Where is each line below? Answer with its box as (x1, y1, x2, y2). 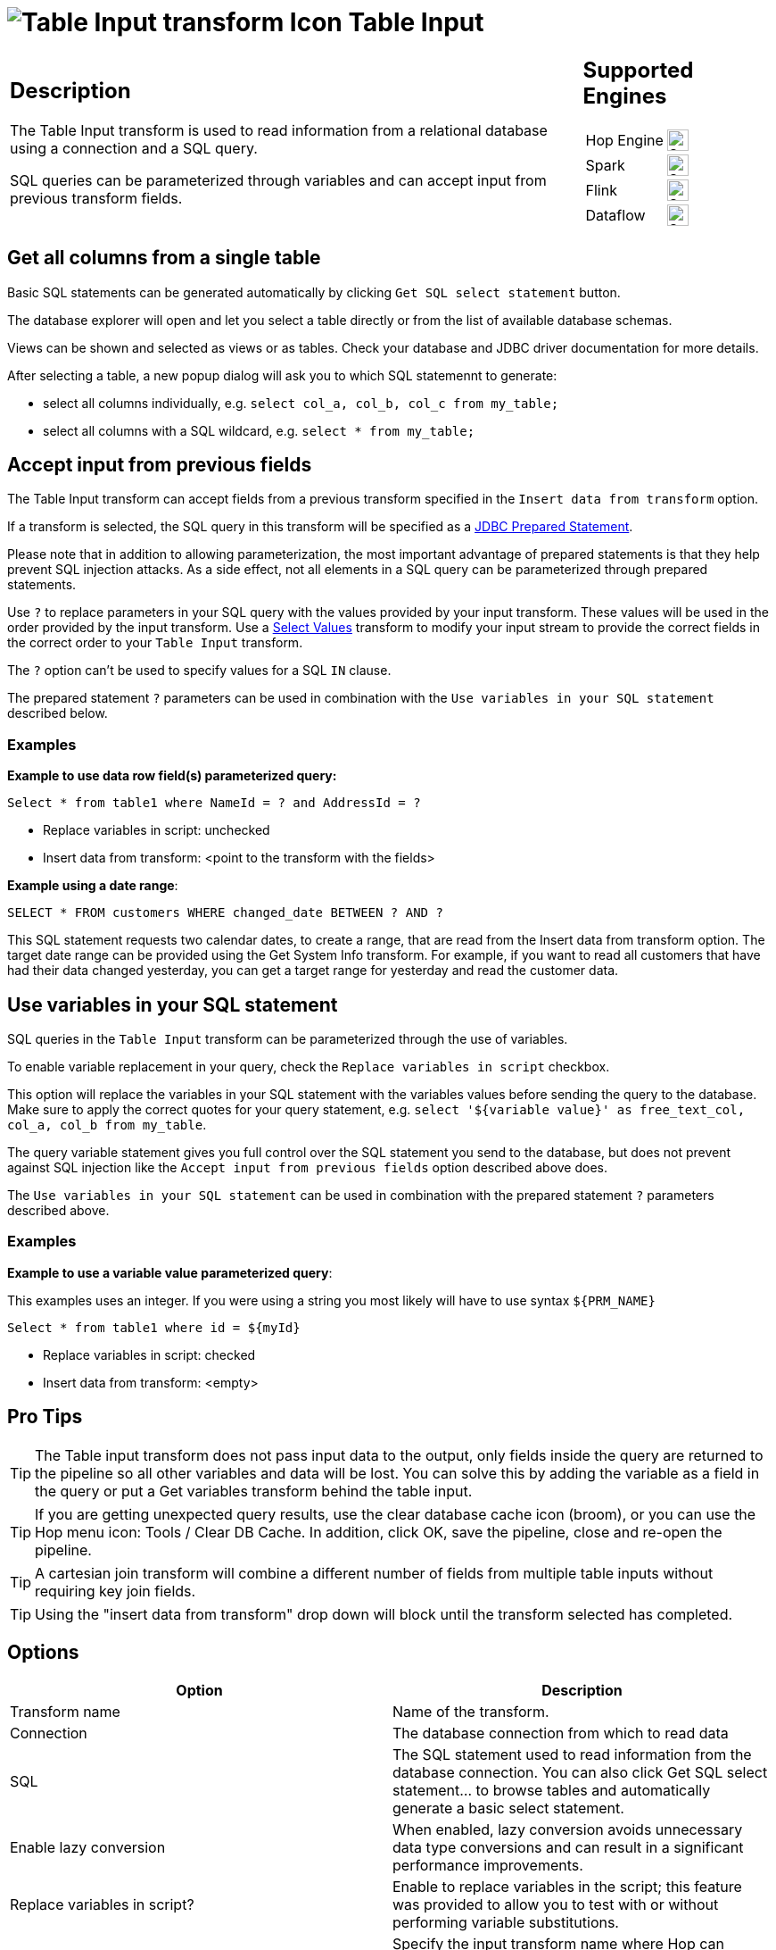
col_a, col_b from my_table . (7, 1116, 207, 1132)
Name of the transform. (392, 1703, 549, 1721)
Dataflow (585, 205, 646, 224)
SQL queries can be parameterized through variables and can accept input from (10, 171, 547, 190)
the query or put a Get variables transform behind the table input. (35, 1481, 473, 1500)
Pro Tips (7, 1405, 83, 1429)
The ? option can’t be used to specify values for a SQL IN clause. (7, 662, 392, 679)
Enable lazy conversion (10, 1838, 166, 1857)
